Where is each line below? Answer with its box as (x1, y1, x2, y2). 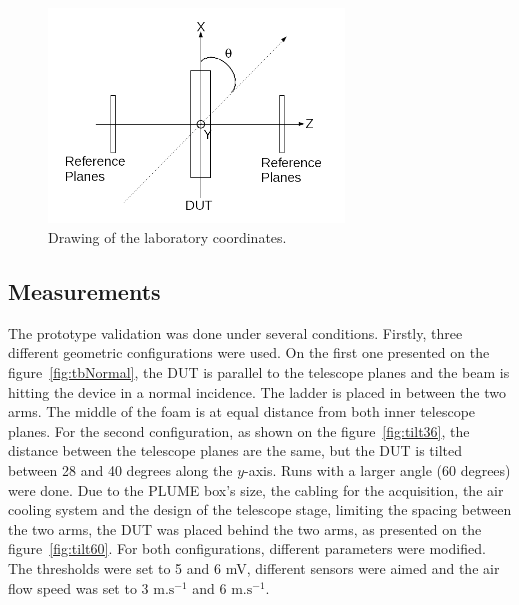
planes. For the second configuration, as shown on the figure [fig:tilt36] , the (8, 420, 470, 441)
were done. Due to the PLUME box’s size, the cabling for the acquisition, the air (8, 479, 504, 500)
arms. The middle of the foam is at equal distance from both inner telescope (8, 401, 476, 422)
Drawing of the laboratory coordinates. (48, 227, 287, 248)
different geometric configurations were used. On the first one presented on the (8, 342, 490, 363)
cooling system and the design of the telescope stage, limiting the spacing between (8, 499, 512, 520)
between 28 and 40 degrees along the (8, 460, 233, 481)
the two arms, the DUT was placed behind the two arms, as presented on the (8, 518, 482, 539)
